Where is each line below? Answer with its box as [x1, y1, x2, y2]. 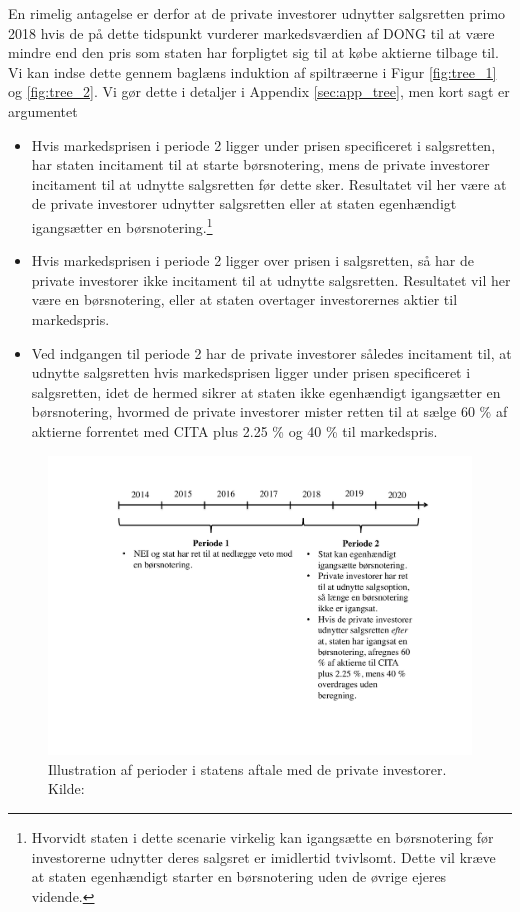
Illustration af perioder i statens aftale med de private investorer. [48, 758, 447, 779]
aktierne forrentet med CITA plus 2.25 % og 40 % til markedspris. [31, 420, 438, 441]
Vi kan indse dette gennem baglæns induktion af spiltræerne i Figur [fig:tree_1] [8, 61, 497, 82]
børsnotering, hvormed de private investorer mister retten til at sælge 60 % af [31, 401, 508, 422]
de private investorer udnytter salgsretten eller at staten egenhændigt [31, 193, 457, 214]
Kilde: [48, 778, 85, 799]
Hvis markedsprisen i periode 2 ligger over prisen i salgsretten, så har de [31, 250, 475, 271]
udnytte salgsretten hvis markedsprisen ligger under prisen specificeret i [31, 362, 471, 383]
